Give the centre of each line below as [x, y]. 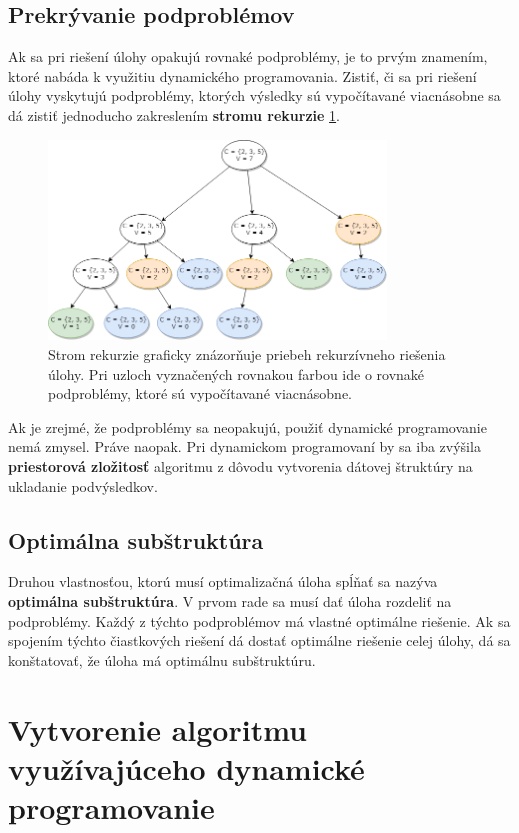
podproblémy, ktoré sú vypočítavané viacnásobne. [200, 393]
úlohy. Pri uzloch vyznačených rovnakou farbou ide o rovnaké [236, 373]
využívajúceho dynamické [186, 767]
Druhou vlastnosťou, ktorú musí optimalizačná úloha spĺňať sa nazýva [223, 581]
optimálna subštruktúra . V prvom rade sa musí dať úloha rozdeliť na [230, 600]
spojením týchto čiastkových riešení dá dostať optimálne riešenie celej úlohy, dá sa [259, 640]
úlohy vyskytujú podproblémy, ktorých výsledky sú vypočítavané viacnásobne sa [254, 95]
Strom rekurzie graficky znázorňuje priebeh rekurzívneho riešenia [247, 354]
